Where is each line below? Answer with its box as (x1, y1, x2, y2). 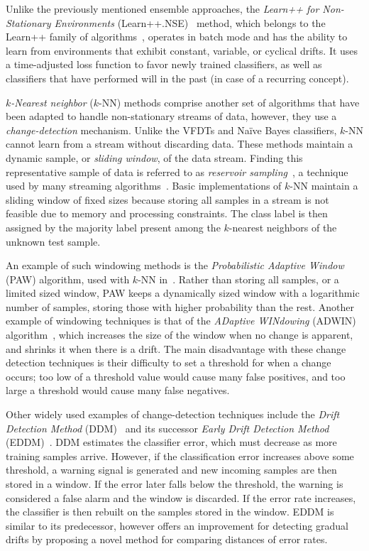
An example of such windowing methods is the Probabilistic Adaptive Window (6, 258, 344, 273)
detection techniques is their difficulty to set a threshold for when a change (6, 355, 331, 370)
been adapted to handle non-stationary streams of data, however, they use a (6, 109, 337, 124)
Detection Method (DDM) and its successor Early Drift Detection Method (6, 420, 329, 435)
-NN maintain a (290, 178, 358, 193)
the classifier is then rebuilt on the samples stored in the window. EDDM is (6, 504, 334, 519)
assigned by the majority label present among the (6, 219, 221, 234)
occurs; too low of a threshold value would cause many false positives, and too (6, 369, 346, 383)
